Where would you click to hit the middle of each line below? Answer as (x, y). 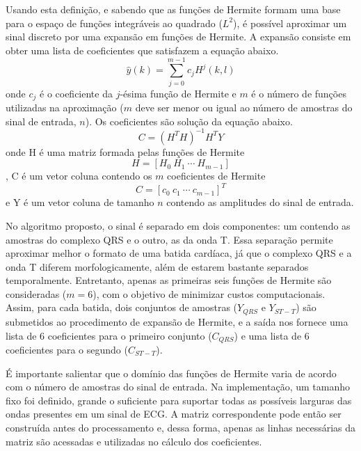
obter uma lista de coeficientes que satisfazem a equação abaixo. (142, 50)
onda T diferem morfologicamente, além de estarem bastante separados (157, 266)
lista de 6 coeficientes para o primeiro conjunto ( (109, 335)
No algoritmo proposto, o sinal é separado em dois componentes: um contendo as (178, 225)
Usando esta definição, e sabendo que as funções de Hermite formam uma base (173, 9)
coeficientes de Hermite (216, 176)
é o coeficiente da (76, 93)
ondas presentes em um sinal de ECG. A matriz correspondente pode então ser (174, 414)
